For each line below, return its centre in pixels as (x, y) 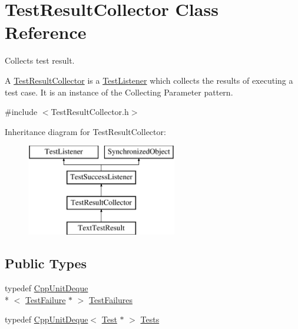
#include (21, 112)
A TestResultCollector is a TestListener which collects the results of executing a (149, 80)
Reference (46, 32)
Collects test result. (40, 60)
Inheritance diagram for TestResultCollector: (85, 131)
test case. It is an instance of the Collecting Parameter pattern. (119, 92)
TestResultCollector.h (90, 112)
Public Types (46, 263)
